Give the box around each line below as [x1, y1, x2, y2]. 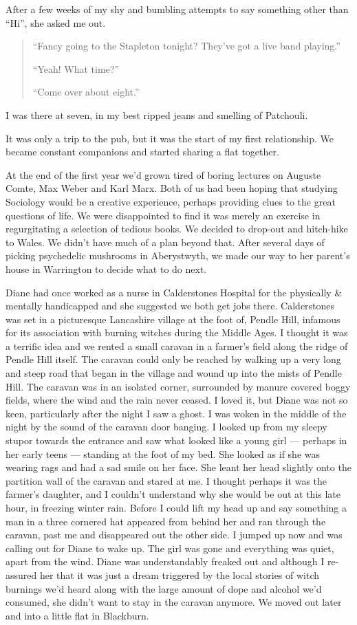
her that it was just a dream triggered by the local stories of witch [39, 567, 320, 582]
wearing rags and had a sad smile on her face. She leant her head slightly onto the [6, 460, 351, 474]
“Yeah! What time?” [32, 61, 120, 76]
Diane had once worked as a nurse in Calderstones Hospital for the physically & [6, 285, 343, 299]
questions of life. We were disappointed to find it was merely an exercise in [6, 208, 321, 222]
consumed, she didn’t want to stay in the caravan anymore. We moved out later [6, 595, 342, 609]
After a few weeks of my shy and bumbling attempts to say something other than [6, 2, 349, 16]
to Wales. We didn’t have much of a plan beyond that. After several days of [6, 234, 325, 249]
